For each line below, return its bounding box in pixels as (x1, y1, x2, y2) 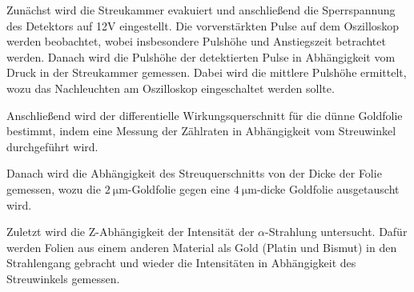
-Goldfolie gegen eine (127, 180, 231, 197)
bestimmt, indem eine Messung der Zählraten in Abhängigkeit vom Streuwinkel (6, 122, 396, 139)
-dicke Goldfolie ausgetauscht (256, 180, 400, 197)
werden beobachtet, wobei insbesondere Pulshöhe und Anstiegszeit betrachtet (6, 33, 386, 50)
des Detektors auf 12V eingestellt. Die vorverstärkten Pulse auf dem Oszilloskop (6, 17, 400, 34)
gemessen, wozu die (6, 180, 101, 197)
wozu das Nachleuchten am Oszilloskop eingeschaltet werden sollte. (6, 79, 335, 96)
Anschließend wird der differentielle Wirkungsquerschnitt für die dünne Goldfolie (6, 106, 403, 123)
